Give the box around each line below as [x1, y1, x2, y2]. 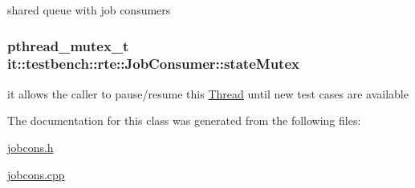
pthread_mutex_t [7, 35, 129, 55]
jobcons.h [7, 138, 54, 155]
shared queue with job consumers [7, 2, 171, 18]
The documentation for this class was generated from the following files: [7, 112, 361, 129]
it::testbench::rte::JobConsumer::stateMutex [7, 54, 299, 74]
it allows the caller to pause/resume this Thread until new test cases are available [7, 85, 409, 102]
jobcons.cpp [7, 166, 65, 182]
